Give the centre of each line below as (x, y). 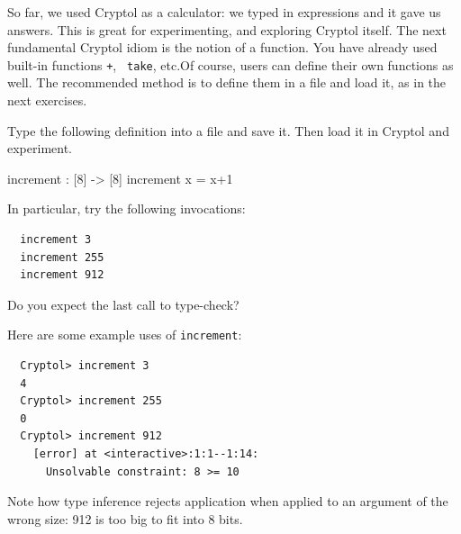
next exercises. (47, 100)
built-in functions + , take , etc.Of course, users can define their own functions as (230, 64)
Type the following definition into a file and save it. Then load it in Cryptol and (228, 130)
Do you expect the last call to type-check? (123, 304)
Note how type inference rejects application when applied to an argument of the (228, 501)
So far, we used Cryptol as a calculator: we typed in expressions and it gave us (224, 12)
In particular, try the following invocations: (127, 208)
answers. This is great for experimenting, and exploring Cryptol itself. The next (227, 29)
